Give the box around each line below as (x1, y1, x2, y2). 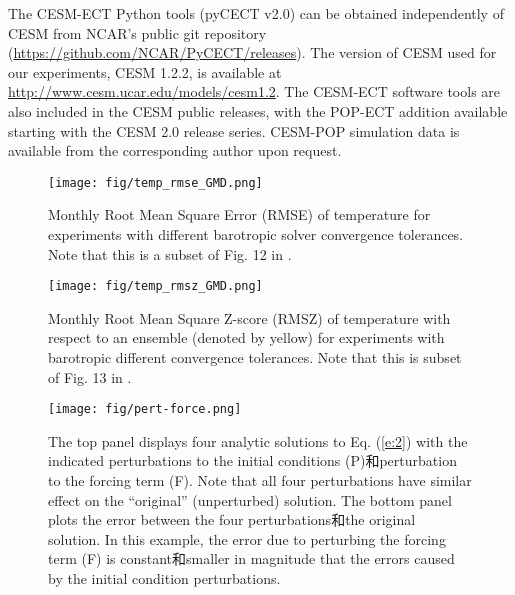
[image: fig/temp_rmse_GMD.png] (48, 175, 263, 190)
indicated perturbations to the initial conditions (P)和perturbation (48, 450, 457, 471)
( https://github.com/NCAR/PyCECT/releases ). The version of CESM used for (8, 42, 497, 63)
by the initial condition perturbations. (48, 568, 281, 589)
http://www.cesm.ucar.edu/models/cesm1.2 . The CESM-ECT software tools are (8, 81, 501, 102)
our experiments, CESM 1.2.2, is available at (8, 61, 282, 82)
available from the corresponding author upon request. (8, 140, 342, 161)
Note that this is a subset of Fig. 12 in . (48, 243, 292, 264)
